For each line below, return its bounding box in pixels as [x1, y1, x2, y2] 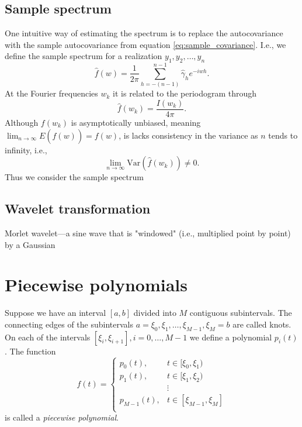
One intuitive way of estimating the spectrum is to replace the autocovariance [5, 27, 283, 39]
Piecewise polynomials [5, 273, 188, 297]
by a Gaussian [5, 238, 55, 250]
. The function [5, 345, 56, 357]
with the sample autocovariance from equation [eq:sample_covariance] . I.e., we [5, 38, 286, 50]
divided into [133, 307, 176, 319]
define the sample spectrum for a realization [5, 50, 162, 62]
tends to [268, 129, 298, 141]
